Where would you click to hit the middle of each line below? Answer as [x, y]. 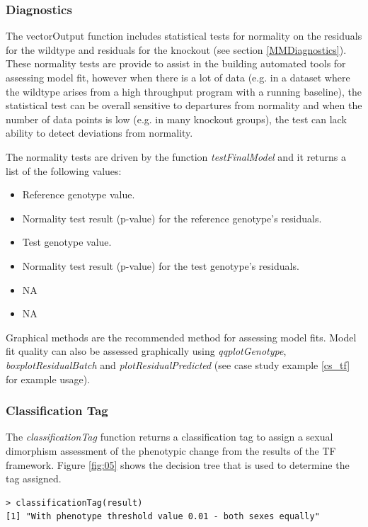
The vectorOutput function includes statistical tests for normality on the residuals [184, 36]
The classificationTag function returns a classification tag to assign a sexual [169, 437]
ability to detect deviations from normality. [99, 133]
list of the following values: [64, 170]
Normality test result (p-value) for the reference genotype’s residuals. [172, 218]
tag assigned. [34, 478]
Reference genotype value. [79, 194]
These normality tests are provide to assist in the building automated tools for [176, 63]
